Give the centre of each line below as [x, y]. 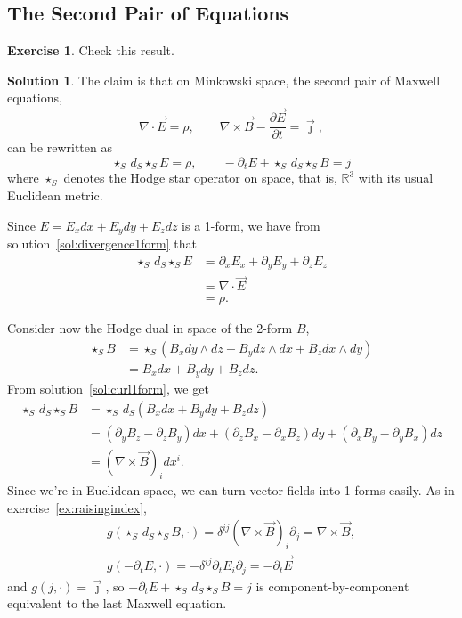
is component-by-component [332, 585]
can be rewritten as [60, 147]
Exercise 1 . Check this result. [91, 50]
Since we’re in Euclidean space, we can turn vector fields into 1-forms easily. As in [231, 489]
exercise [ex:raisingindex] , [77, 507]
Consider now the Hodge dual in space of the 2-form [150, 328]
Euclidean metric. [55, 195]
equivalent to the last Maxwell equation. [117, 603]
